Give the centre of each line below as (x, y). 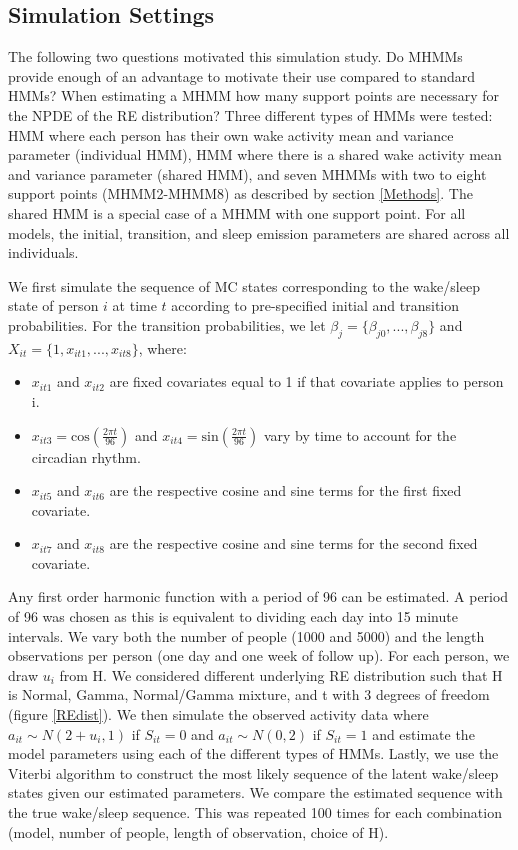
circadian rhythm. (86, 456)
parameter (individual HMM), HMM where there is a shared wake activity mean (255, 154)
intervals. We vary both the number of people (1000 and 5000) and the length (246, 635)
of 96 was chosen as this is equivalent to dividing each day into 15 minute (233, 616)
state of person (53, 305)
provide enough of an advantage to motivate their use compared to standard (241, 75)
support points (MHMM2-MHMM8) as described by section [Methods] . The (240, 193)
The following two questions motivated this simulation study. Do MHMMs (235, 56)
